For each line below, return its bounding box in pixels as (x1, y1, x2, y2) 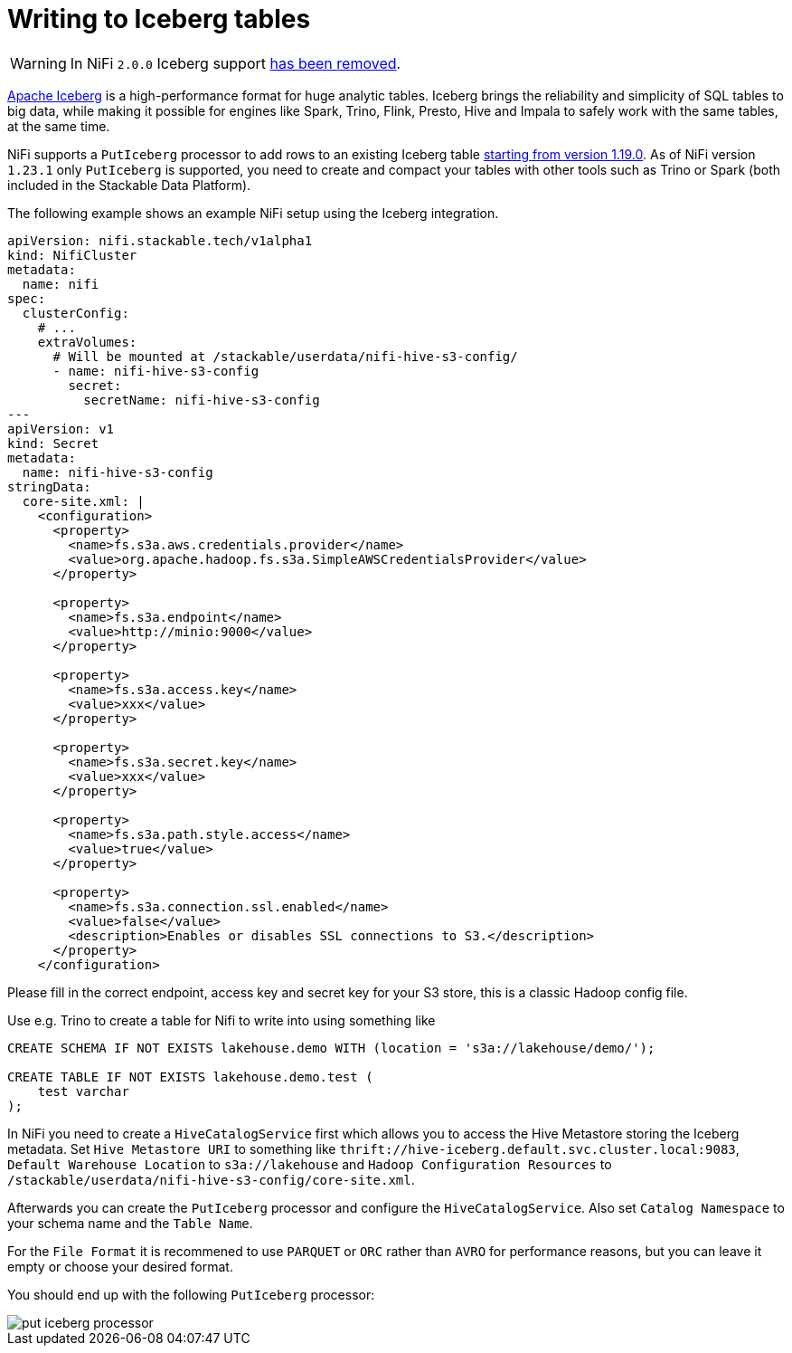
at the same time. (7, 118, 110, 134)
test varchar (37, 1083, 129, 1099)
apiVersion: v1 (7, 421, 115, 436)
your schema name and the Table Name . (7, 1215, 253, 1231)
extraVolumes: (37, 334, 137, 349)
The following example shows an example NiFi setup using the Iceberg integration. (7, 205, 499, 221)
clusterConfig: (22, 305, 129, 320)
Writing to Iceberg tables (7, 4, 311, 34)
